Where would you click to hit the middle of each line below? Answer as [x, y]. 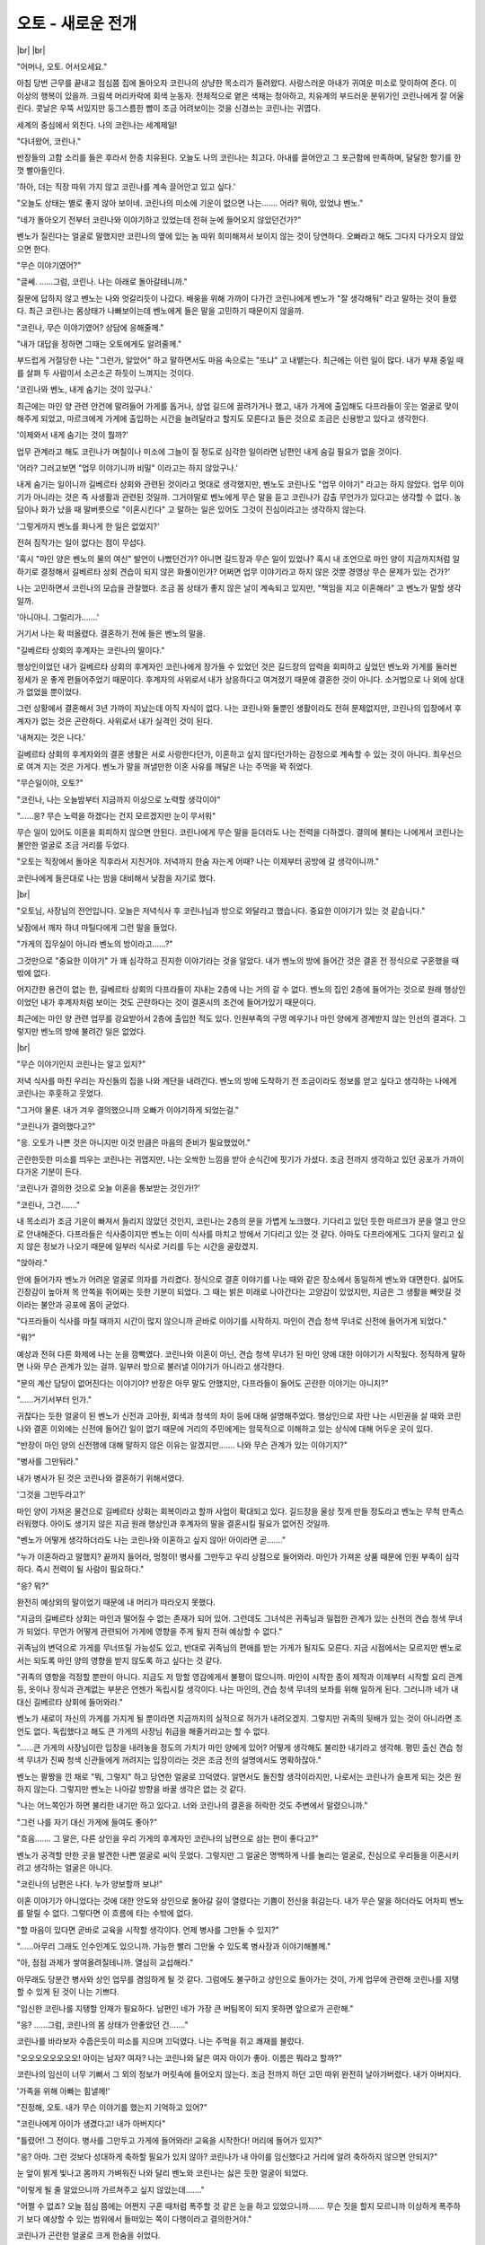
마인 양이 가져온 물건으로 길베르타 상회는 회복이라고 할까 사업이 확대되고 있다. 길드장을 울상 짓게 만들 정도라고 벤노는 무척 [228, 1511]
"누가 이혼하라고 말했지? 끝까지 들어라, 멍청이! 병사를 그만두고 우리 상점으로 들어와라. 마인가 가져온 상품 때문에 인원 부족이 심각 [238, 1556]
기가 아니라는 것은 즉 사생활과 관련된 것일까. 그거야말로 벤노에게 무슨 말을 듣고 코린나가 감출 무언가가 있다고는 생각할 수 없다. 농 [239, 497]
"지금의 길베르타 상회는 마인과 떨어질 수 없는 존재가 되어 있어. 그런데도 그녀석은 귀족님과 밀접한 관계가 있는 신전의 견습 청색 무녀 [239, 1619]
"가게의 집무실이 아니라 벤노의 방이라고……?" [95, 944]
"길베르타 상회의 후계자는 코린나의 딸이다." [91, 650]
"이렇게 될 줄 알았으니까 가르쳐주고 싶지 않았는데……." [111, 2189]
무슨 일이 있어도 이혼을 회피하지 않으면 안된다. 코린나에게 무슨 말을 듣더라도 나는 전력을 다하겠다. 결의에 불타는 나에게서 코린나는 [240, 832]
